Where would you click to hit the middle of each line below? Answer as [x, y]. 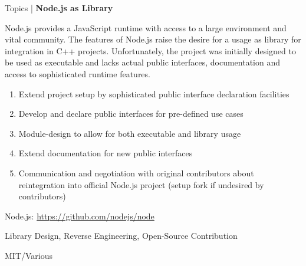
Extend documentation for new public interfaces [106, 153]
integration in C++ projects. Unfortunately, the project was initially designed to [150, 50]
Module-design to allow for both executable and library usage [130, 133]
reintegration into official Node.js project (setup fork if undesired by [141, 184]
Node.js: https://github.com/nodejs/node [80, 216]
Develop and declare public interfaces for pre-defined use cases [131, 114]
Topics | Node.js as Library [59, 8]
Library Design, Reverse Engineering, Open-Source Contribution [121, 236]
